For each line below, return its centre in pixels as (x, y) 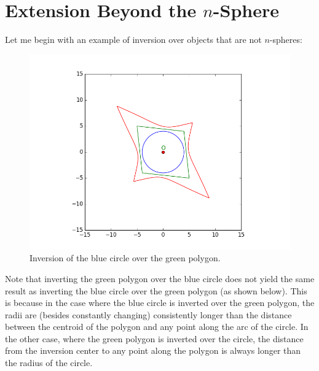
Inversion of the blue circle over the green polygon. (125, 258)
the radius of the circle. (49, 363)
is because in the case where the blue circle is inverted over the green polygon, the (160, 303)
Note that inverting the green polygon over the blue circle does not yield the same (160, 278)
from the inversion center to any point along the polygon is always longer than (153, 350)
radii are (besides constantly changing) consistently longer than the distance (148, 314)
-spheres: (286, 40)
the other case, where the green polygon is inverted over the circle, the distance (154, 338)
